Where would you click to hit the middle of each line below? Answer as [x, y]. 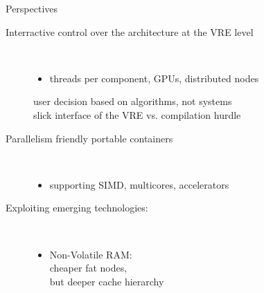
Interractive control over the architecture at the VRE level [130, 31]
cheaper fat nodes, [88, 268]
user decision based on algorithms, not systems [133, 101]
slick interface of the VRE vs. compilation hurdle [137, 114]
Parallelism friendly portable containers [89, 138]
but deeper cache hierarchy [107, 281]
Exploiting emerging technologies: [77, 208]
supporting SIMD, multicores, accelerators [139, 184]
